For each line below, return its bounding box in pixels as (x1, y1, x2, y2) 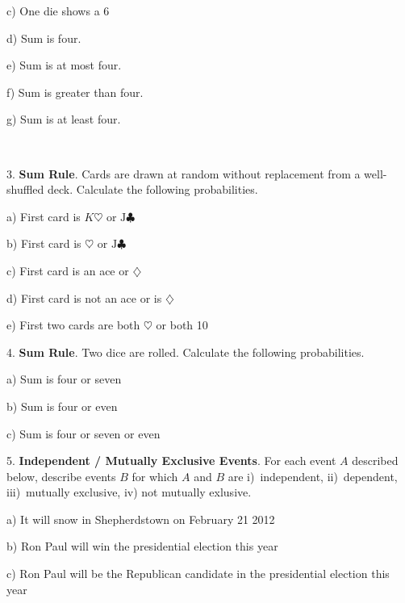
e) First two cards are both (6, 316, 140, 333)
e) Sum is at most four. (6, 57, 122, 73)
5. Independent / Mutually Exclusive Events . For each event (6, 452, 336, 469)
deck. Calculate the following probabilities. (48, 181, 258, 198)
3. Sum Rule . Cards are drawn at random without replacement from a (6, 165, 361, 182)
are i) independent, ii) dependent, (228, 467, 398, 484)
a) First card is (6, 207, 81, 224)
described (352, 452, 399, 469)
